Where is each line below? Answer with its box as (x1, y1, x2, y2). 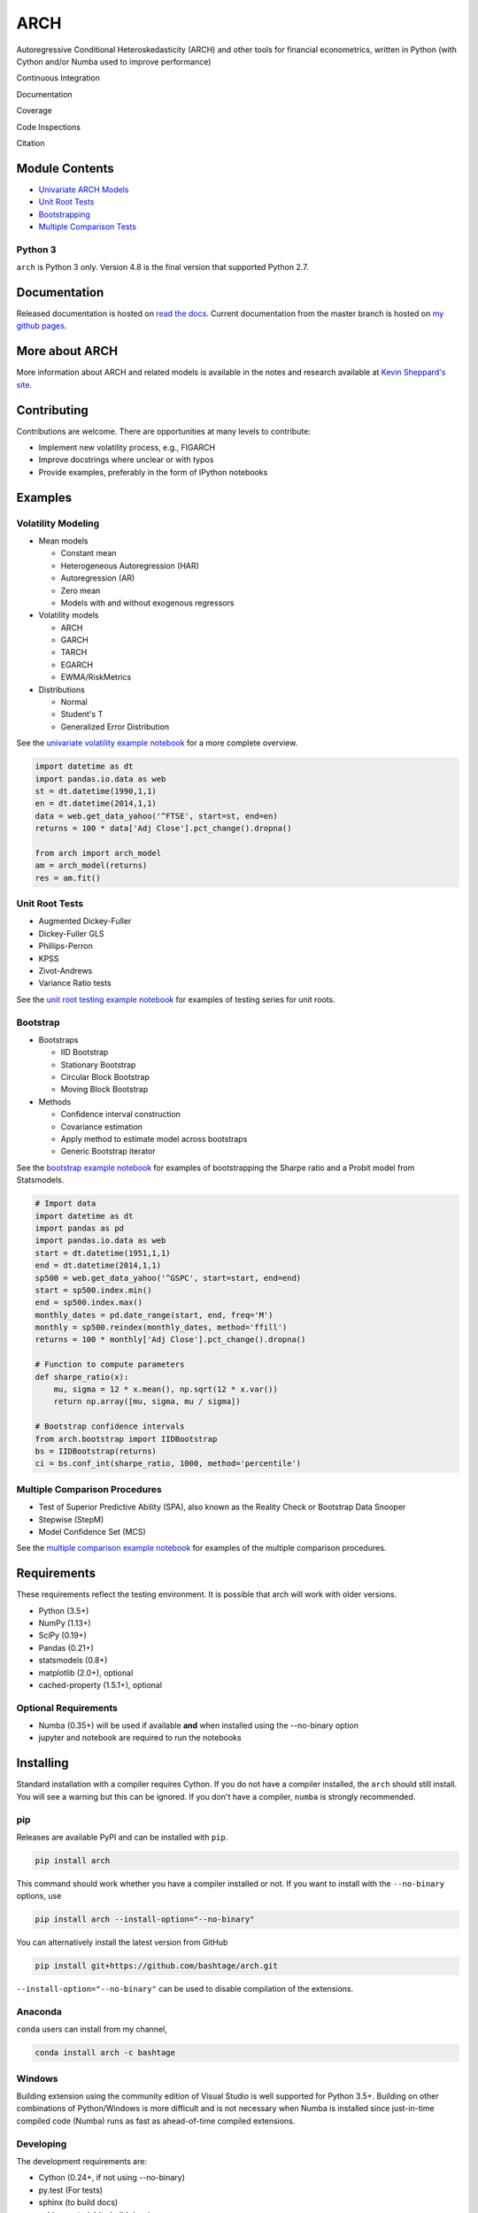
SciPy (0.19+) (38, 1630, 88, 1641)
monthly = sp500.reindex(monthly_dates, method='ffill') (35, 1322, 288, 1332)
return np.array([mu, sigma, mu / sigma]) (53, 1397, 241, 1407)
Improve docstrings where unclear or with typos (38, 454, 214, 465)
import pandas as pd (35, 1222, 124, 1233)
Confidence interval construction (60, 1109, 181, 1120)
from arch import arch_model (35, 848, 162, 858)
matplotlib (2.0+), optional (38, 1667, 134, 1677)
